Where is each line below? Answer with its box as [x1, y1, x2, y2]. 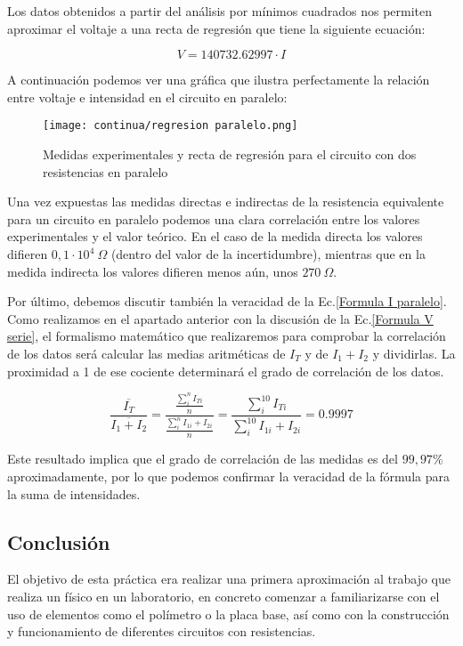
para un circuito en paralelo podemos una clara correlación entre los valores [7, 209, 420, 228]
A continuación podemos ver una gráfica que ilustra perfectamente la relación [7, 70, 430, 89]
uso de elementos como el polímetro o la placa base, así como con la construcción [7, 604, 450, 623]
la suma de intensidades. [7, 484, 141, 503]
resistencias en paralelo [43, 162, 168, 181]
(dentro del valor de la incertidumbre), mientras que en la [110, 245, 426, 262]
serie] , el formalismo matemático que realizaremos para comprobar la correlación [7, 327, 446, 345]
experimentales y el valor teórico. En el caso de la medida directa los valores [7, 227, 423, 246]
